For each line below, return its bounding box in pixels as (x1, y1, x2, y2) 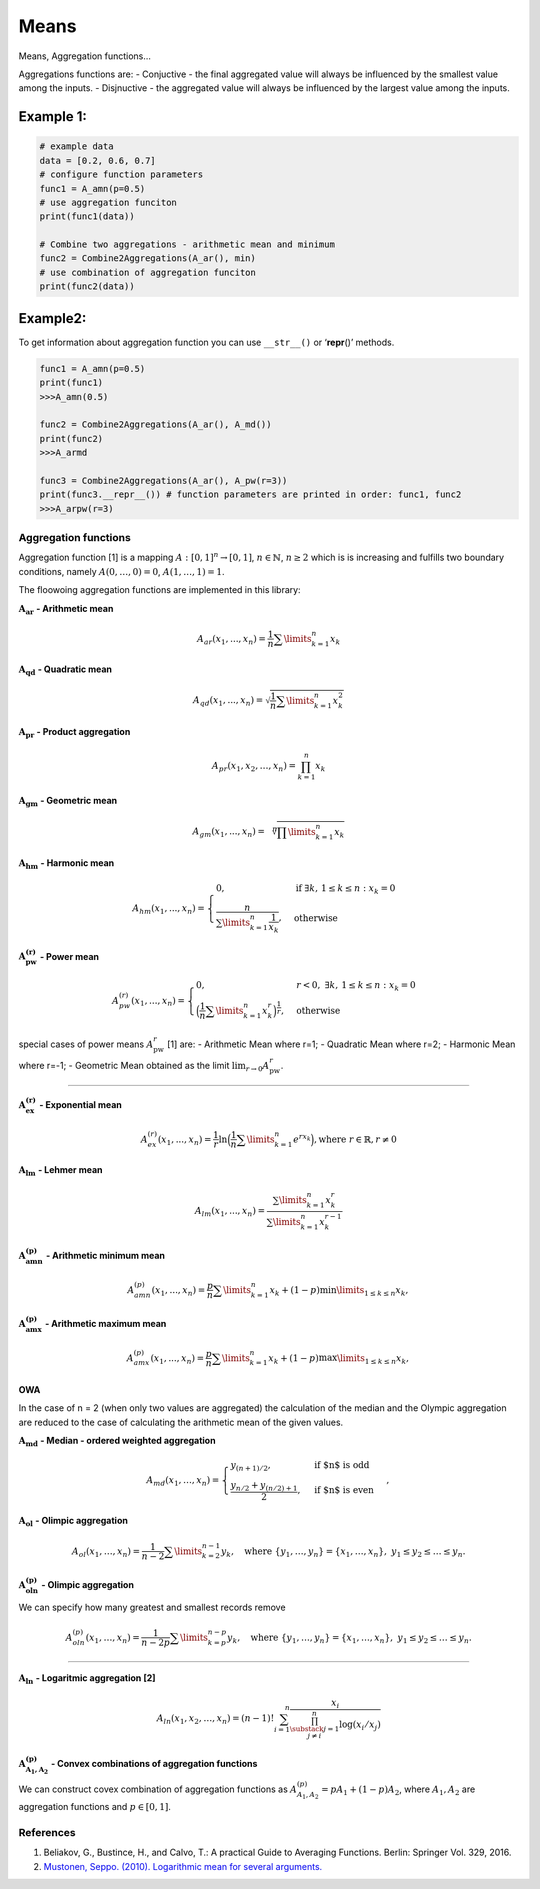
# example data (39, 141, 114, 152)
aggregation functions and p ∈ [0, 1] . (18, 1801, 172, 1813)
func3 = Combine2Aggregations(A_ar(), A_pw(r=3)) (39, 475, 288, 486)
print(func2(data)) (39, 281, 135, 292)
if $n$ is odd (314, 1460, 370, 1471)
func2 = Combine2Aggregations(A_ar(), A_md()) (39, 419, 272, 430)
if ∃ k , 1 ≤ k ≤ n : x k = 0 (295, 882, 396, 896)
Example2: (18, 310, 87, 327)
